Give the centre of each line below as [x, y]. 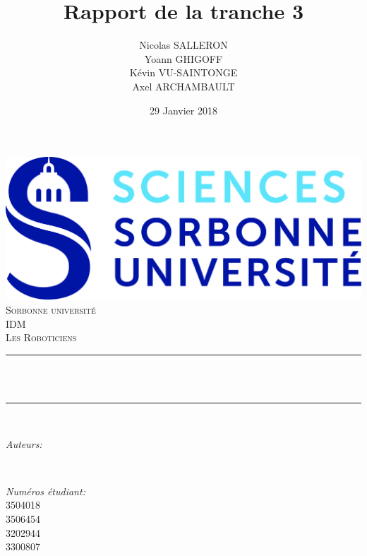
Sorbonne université [51, 309]
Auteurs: [24, 443]
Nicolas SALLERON [183, 45]
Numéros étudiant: [46, 491]
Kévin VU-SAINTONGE [183, 72]
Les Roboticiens [41, 337]
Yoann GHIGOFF [183, 58]
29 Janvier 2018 [183, 110]
